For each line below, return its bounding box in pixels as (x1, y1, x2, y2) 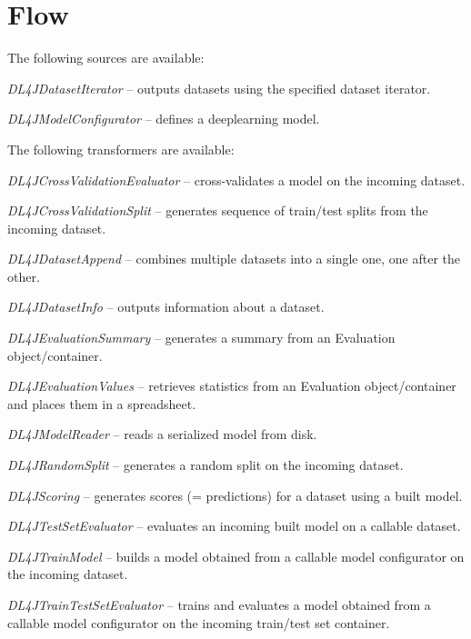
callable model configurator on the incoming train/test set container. (7, 613, 390, 632)
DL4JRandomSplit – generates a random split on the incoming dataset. (7, 455, 404, 474)
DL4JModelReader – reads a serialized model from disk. (7, 424, 317, 444)
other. (7, 266, 40, 285)
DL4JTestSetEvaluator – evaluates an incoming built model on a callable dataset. (7, 516, 461, 535)
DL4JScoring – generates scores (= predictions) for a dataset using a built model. (7, 485, 463, 504)
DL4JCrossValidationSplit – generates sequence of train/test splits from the (7, 201, 428, 220)
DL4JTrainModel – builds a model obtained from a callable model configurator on (7, 546, 465, 565)
